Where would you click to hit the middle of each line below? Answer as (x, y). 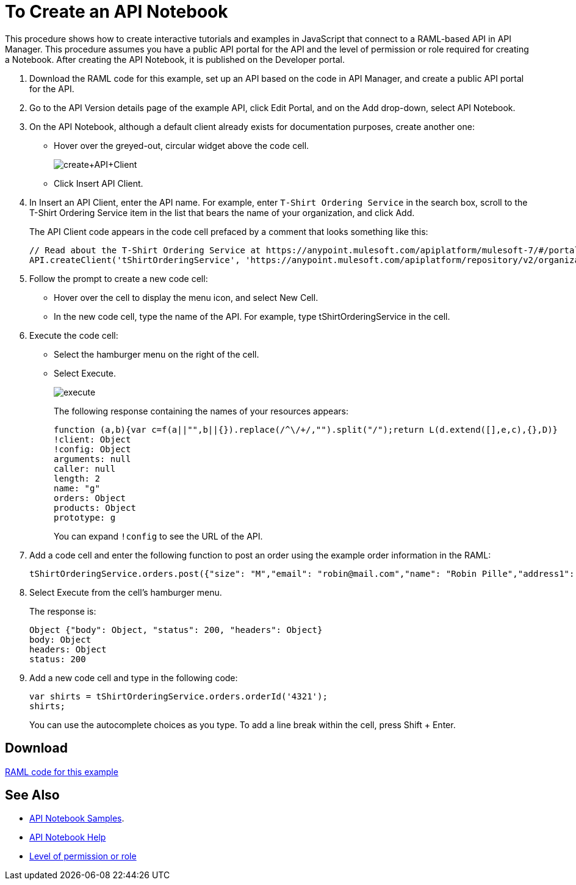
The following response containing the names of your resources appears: (201, 411)
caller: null (85, 468)
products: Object (95, 508)
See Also (32, 795)
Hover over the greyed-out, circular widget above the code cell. (182, 145)
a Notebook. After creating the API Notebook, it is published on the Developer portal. (175, 59)
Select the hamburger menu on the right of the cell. (157, 354)
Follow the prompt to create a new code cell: (119, 278)
